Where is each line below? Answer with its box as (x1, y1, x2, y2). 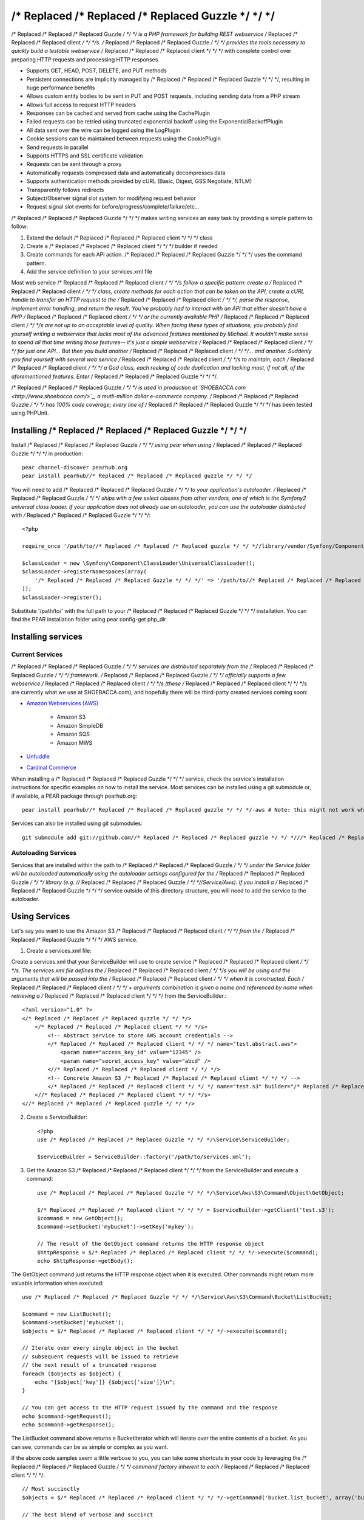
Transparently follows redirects (26, 186, 104, 193)
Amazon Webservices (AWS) (26, 700, 99, 706)
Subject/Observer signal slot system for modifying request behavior (26, 195, 197, 202)
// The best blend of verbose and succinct (22, 1511, 153, 1518)
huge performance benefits (26, 84, 95, 91)
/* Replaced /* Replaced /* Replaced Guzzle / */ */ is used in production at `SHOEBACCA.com (11, 384, 246, 392)
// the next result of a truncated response (22, 1362, 157, 1369)
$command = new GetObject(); (37, 1215, 124, 1222)
